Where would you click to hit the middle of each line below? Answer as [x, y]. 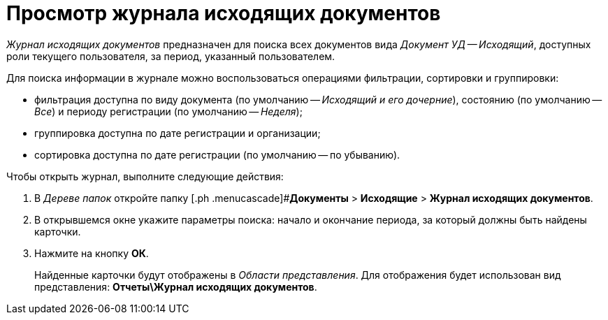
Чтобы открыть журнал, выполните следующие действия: [145, 176]
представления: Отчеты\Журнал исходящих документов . [176, 286]
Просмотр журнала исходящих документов [224, 13]
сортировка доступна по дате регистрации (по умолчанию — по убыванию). [217, 154]
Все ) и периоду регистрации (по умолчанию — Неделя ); [168, 111]
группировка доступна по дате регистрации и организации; [178, 133]
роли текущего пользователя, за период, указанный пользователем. [171, 56]
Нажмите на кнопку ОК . [92, 253]
